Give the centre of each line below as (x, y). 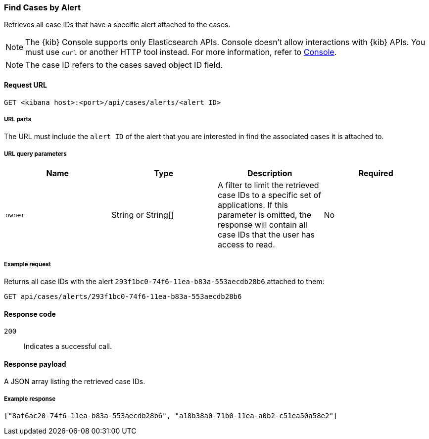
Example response (30, 399)
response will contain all (262, 225)
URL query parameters (35, 154)
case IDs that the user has (266, 235)
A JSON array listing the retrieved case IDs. (75, 382)
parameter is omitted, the (265, 215)
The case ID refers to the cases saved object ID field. (124, 65)
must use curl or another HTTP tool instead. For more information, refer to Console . (181, 52)
